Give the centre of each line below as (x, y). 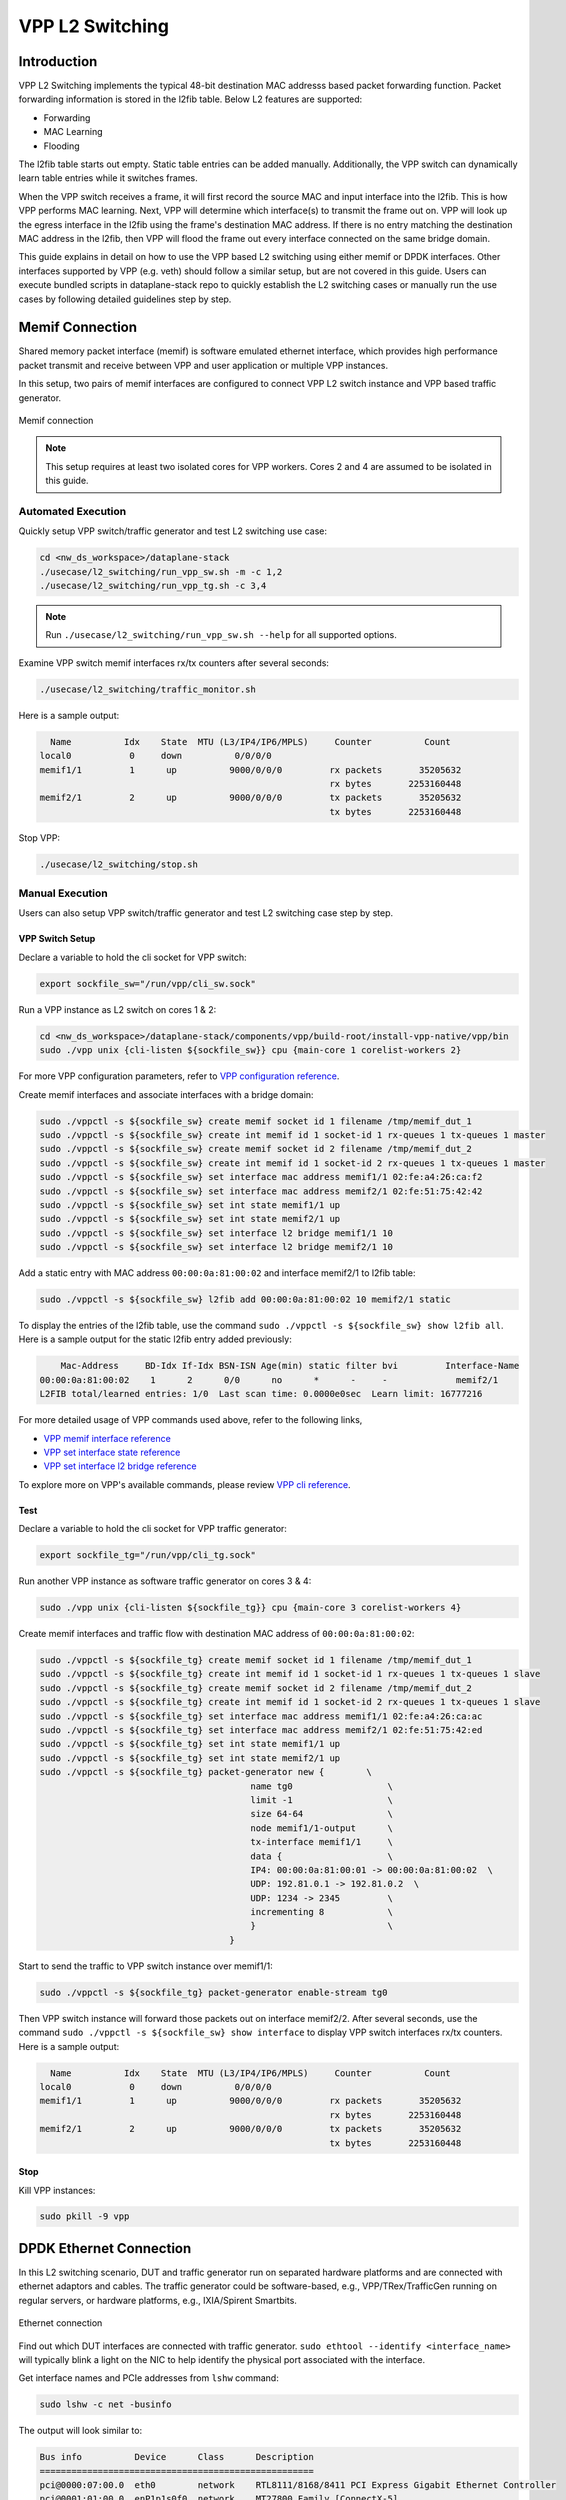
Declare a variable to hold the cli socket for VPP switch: (132, 957)
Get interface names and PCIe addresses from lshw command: (148, 2378)
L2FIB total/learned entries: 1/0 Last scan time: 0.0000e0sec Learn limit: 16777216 (261, 1394)
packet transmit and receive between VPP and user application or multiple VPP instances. (203, 365)
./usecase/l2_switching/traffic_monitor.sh (148, 689)
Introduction (58, 61)
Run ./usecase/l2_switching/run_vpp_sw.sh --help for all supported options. (221, 635)
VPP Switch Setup (57, 939)
